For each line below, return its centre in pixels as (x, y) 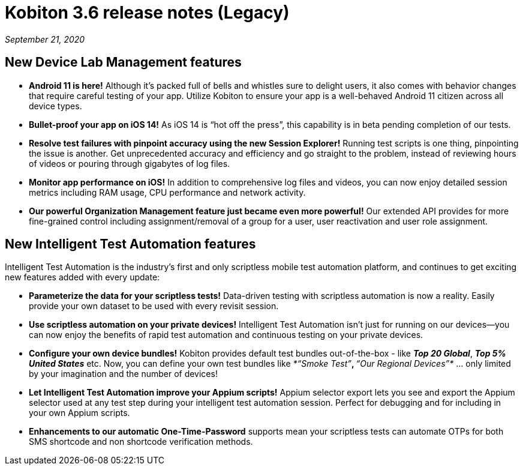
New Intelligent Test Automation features (130, 244)
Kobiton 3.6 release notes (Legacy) (147, 13)
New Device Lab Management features (123, 62)
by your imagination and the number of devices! (123, 374)
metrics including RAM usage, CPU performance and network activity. (167, 192)
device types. (55, 106)
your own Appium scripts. (79, 413)
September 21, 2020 (45, 39)
